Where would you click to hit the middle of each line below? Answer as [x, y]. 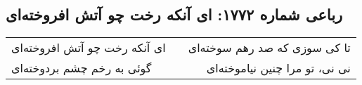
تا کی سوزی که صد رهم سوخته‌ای [269, 48]
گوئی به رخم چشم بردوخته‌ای [82, 68]
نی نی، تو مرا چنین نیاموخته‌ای [278, 68]
